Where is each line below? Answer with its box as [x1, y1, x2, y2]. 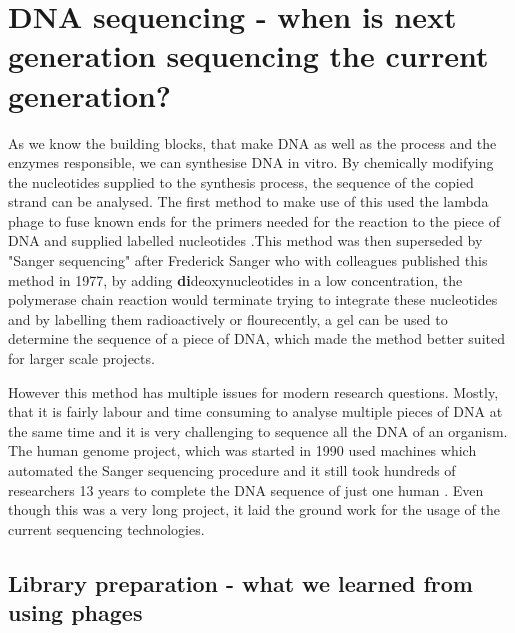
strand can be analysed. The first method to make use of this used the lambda [8, 191, 489, 212]
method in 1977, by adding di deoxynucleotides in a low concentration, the [8, 269, 463, 290]
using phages [8, 597, 143, 628]
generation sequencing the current [8, 35, 489, 76]
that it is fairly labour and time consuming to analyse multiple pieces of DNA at [8, 401, 503, 422]
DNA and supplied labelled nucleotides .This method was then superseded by [8, 230, 483, 251]
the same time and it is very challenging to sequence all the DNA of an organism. [8, 420, 508, 441]
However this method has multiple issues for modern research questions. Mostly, [8, 381, 499, 402]
